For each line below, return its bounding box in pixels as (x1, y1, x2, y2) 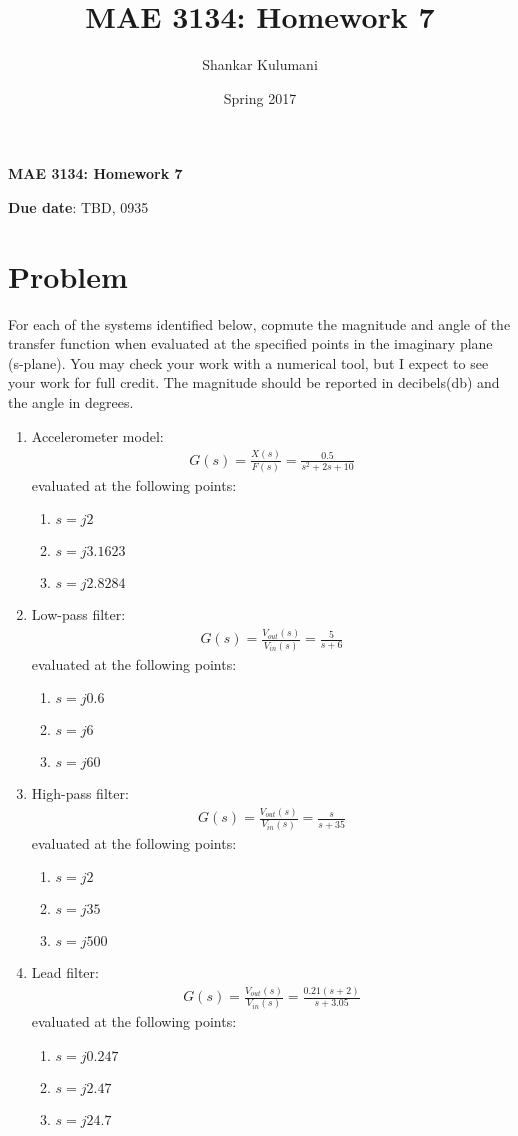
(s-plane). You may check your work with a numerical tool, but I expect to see (8, 352, 489, 373)
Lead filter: (31, 962, 99, 983)
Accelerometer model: (31, 425, 164, 446)
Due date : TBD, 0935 (8, 196, 149, 217)
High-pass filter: (31, 783, 129, 804)
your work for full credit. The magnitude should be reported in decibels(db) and (8, 372, 500, 393)
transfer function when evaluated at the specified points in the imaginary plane (8, 333, 493, 354)
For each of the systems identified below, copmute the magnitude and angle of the (8, 313, 511, 334)
